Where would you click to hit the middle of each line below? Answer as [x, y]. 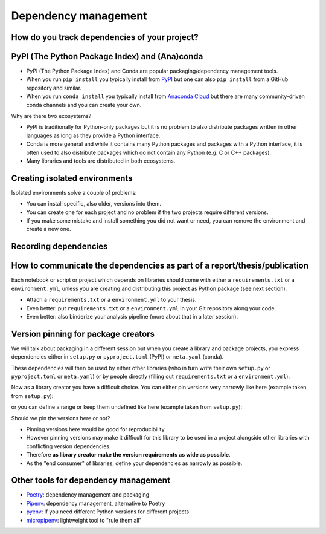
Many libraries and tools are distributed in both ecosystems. [101, 161]
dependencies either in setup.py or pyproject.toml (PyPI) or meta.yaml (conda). [117, 357]
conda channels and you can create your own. [84, 105]
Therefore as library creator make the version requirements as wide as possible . [128, 455]
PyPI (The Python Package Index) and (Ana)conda [107, 57]
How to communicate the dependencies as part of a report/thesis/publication [160, 266]
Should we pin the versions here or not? [61, 418]
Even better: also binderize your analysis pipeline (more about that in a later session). [132, 316]
